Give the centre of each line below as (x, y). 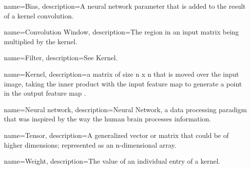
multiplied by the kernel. (41, 41)
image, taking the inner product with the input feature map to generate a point (123, 83)
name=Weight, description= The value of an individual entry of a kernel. (112, 161)
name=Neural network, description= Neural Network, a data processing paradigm (125, 109)
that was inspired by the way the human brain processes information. (107, 119)
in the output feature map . (45, 93)
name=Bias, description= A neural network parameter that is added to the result (125, 6)
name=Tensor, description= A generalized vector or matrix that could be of (116, 135)
